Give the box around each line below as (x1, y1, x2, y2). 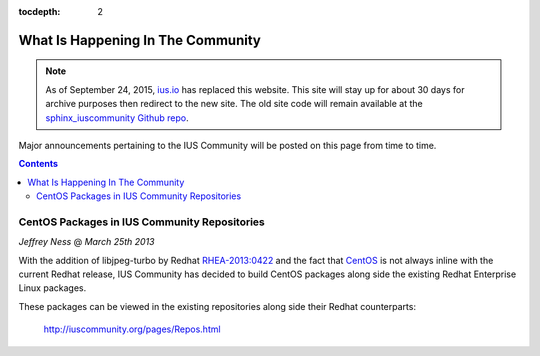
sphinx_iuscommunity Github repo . (45, 111, 189, 124)
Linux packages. (18, 282, 87, 294)
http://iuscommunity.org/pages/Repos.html (43, 323, 221, 335)
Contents (18, 158, 59, 170)
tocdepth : (18, 6, 61, 17)
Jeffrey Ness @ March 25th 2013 (18, 236, 155, 248)
